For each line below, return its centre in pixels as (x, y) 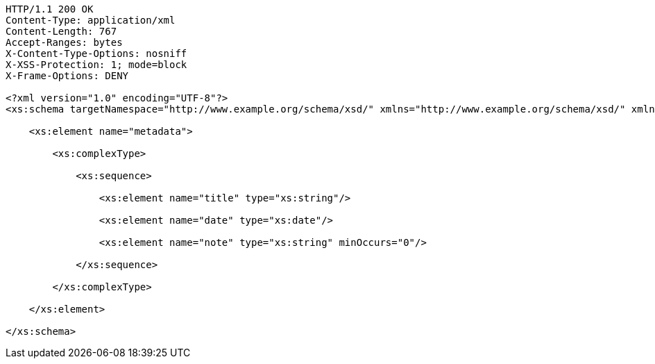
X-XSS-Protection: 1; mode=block (96, 65)
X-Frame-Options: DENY (67, 76)
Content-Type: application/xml (91, 20)
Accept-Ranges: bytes (64, 42)
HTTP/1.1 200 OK (50, 9)
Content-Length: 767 (61, 31)
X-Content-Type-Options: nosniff (96, 53)
